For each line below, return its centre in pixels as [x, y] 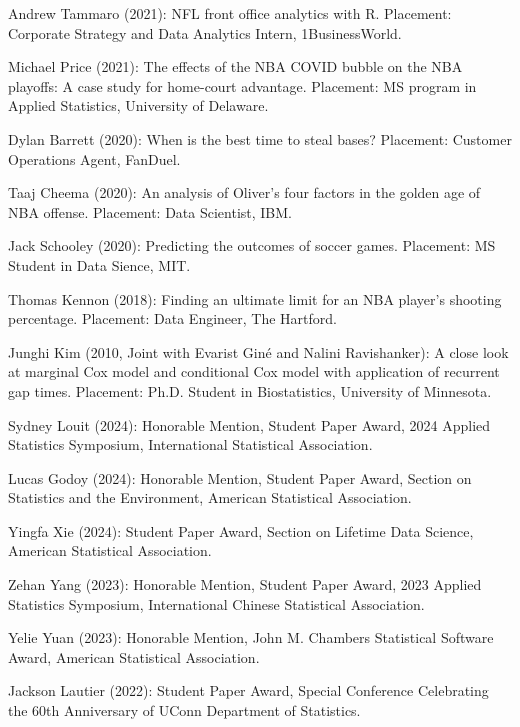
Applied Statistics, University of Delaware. [138, 105]
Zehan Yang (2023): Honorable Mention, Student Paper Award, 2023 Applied [245, 584]
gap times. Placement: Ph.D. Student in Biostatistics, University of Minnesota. [250, 390]
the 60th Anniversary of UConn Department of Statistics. [184, 710]
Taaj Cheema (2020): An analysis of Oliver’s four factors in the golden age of [244, 192]
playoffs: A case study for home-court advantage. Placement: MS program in [242, 85]
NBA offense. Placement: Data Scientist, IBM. [150, 211]
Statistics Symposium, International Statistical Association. [190, 444]
